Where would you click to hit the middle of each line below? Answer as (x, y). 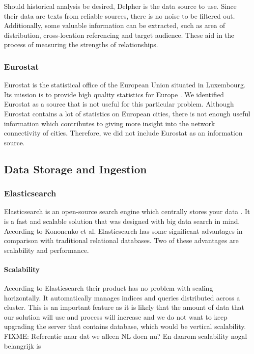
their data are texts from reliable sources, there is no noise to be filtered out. (120, 15)
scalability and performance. (46, 250)
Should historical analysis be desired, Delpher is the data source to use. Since (120, 6)
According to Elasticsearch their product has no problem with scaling (109, 288)
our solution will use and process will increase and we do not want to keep (116, 316)
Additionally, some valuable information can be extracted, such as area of (114, 25)
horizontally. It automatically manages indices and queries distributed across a (122, 297)
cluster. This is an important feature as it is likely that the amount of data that (124, 307)
